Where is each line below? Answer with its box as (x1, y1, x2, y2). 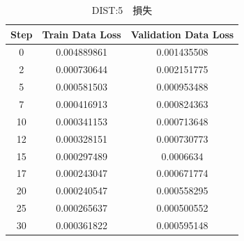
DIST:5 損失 (91, 3, 153, 17)
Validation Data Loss (130, 26, 234, 41)
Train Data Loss (42, 26, 121, 41)
